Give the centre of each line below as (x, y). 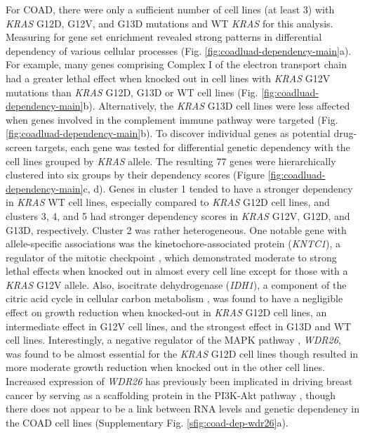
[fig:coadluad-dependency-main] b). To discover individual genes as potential (168, 133)
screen (19, 147)
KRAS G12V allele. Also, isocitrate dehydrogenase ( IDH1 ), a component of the (176, 284)
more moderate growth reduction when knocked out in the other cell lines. (165, 367)
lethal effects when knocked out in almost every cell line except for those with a (177, 271)
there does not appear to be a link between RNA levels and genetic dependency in (183, 409)
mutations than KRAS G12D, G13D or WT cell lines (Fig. (132, 92)
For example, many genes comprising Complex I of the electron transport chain (176, 64)
